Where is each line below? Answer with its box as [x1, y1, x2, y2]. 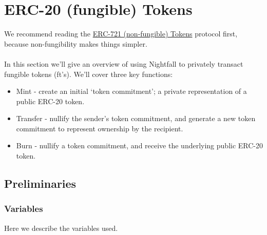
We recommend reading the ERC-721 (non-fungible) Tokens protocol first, [4, 28, 238, 39]
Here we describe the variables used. [4, 222, 118, 233]
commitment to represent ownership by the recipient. [16, 123, 183, 133]
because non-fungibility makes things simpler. [4, 38, 147, 49]
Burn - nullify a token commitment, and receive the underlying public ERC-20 [16, 140, 263, 151]
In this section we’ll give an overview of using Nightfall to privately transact [4, 58, 243, 69]
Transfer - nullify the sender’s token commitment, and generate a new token [16, 113, 256, 124]
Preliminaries [4, 175, 77, 191]
